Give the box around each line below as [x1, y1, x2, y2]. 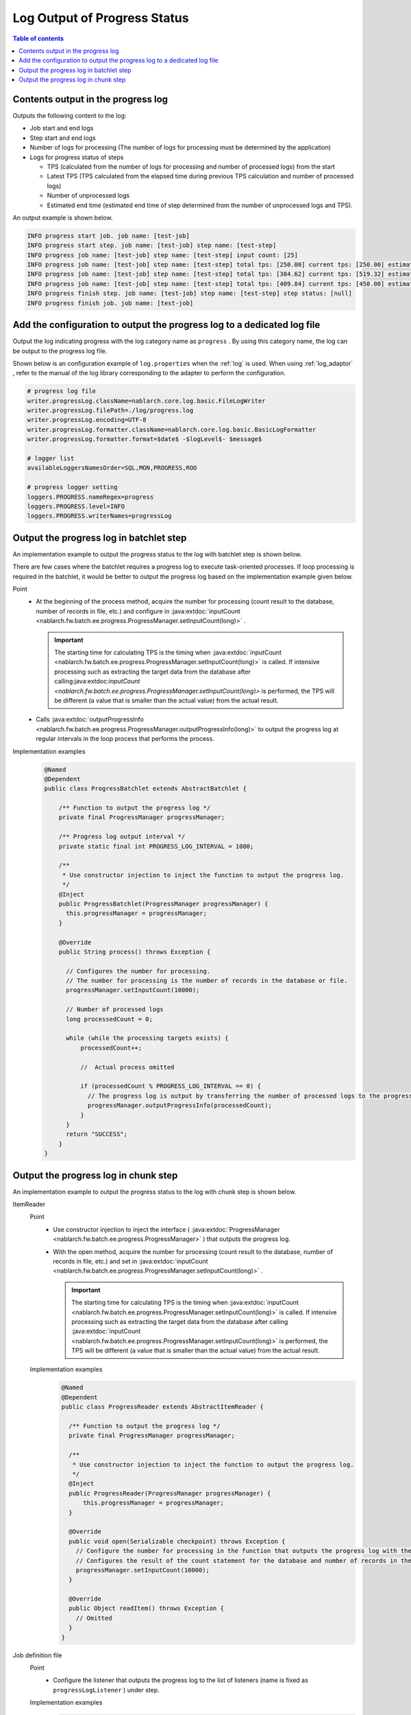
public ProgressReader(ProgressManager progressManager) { [68, 1489, 271, 1497]
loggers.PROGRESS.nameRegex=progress [27, 493, 154, 501]
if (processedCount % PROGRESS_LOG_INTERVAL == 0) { [79, 1083, 262, 1090]
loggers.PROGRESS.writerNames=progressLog [27, 512, 172, 520]
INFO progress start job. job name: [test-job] [27, 232, 190, 239]
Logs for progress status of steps [29, 153, 124, 161]
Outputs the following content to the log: [12, 112, 127, 120]
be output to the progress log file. [12, 346, 108, 355]
